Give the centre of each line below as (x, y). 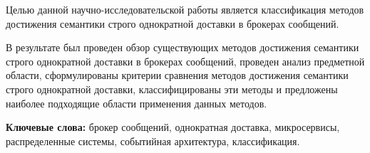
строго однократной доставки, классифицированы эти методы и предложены (172, 89)
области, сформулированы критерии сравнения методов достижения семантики (177, 75)
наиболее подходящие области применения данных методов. (137, 103)
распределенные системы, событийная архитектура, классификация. (153, 141)
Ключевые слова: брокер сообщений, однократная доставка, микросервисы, (173, 127)
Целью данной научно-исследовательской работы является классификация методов (185, 9)
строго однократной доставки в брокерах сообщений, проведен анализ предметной (185, 61)
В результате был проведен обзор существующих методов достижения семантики (183, 47)
